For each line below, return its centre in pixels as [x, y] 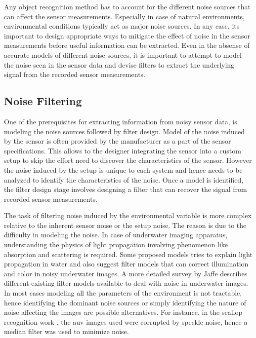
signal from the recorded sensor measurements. [75, 74]
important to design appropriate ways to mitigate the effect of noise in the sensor [127, 35]
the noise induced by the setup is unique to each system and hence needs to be [123, 169]
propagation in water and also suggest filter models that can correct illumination [126, 264]
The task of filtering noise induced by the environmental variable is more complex [128, 215]
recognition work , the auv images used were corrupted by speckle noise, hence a [126, 321]
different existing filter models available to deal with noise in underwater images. [126, 283]
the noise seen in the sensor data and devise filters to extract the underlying [119, 64]
